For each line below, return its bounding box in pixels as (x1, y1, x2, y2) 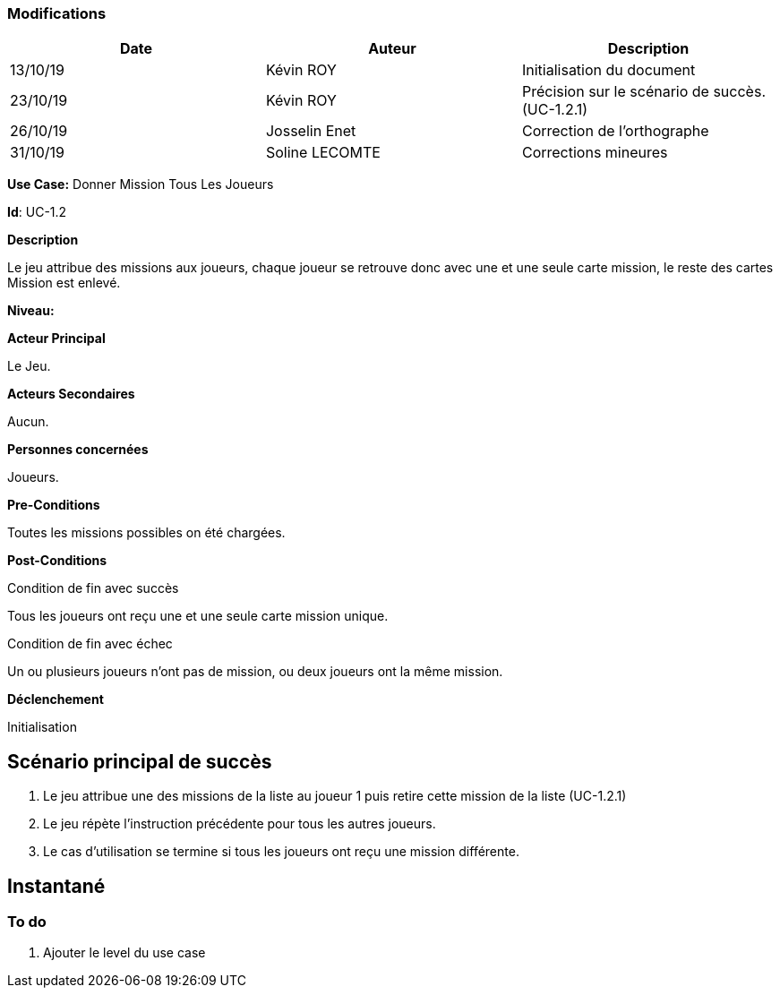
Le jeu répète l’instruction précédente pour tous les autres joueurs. (43, 816, 436, 832)
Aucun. (7, 414, 49, 430)
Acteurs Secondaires (7, 386, 135, 402)
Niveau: (7, 303, 55, 319)
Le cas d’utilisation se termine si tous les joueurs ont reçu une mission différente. (43, 844, 519, 860)
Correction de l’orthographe (521, 122, 709, 141)
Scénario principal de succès (7, 750, 272, 773)
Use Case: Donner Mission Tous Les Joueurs (7, 176, 274, 193)
